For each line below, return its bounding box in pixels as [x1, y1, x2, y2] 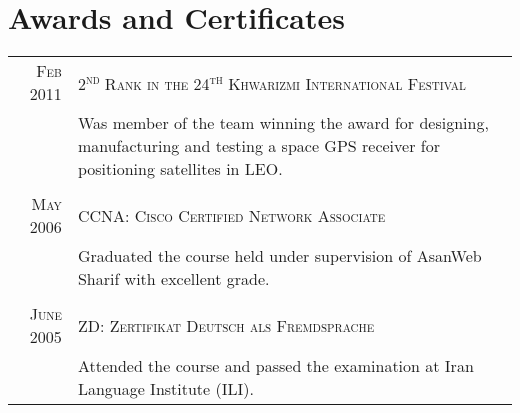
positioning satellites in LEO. [77, 157, 283, 181]
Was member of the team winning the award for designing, [77, 111, 489, 135]
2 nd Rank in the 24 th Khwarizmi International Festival [77, 68, 466, 96]
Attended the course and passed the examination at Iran [77, 354, 474, 378]
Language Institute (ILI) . [77, 377, 254, 401]
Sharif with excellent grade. [77, 267, 270, 291]
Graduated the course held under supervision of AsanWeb [77, 244, 482, 268]
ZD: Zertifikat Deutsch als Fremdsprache [77, 313, 375, 337]
